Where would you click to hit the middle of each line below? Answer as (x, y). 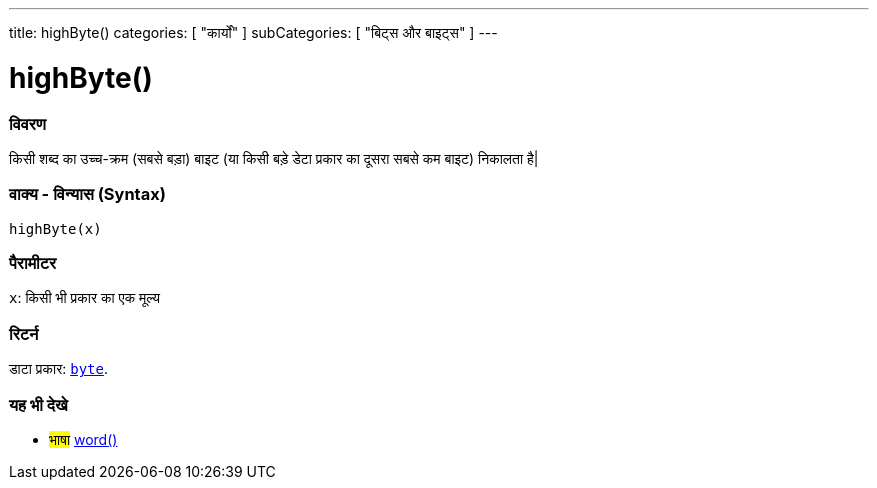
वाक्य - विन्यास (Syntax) (87, 194)
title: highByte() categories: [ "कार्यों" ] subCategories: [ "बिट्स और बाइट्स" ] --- (253, 32)
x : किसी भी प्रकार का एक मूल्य (84, 298)
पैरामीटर (33, 263)
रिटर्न (24, 333)
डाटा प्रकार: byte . (58, 369)
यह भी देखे (38, 404)
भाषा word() (83, 439)
